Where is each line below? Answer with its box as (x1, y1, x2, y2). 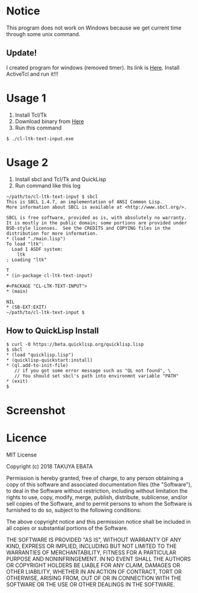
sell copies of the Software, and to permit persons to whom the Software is (6, 500, 193, 507)
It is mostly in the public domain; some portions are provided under (6, 220, 187, 226)
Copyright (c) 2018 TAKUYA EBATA (6, 462, 93, 470)
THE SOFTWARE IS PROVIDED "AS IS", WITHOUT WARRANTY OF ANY (6, 536, 182, 543)
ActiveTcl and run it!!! (6, 70, 59, 78)
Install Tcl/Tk (14, 111, 47, 118)
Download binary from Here (14, 117, 84, 124)
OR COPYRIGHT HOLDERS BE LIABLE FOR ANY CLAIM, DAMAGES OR (6, 561, 181, 569)
